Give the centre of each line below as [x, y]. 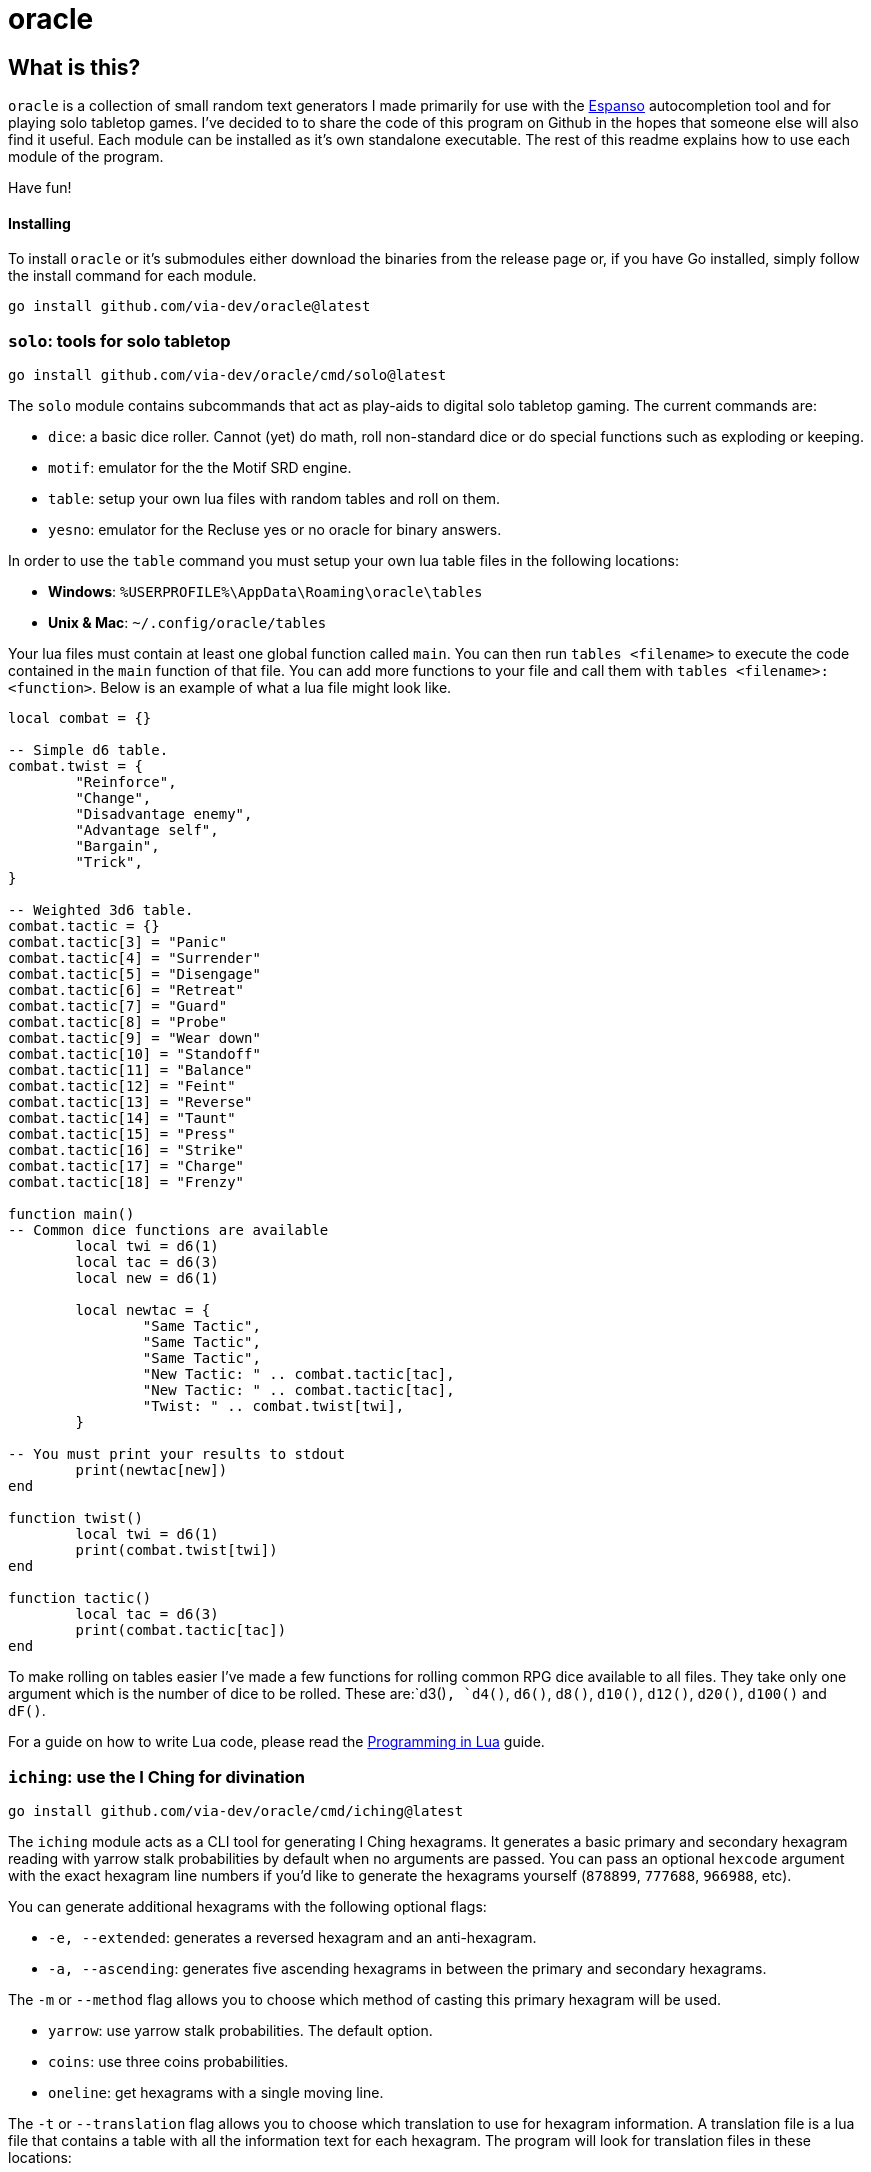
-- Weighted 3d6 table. [101, 910]
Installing [39, 223]
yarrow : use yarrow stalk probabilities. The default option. [240, 2030]
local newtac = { [143, 1310]
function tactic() [80, 1598]
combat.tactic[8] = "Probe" [118, 1022]
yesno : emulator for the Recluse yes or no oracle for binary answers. [275, 530]
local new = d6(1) [147, 1278]
